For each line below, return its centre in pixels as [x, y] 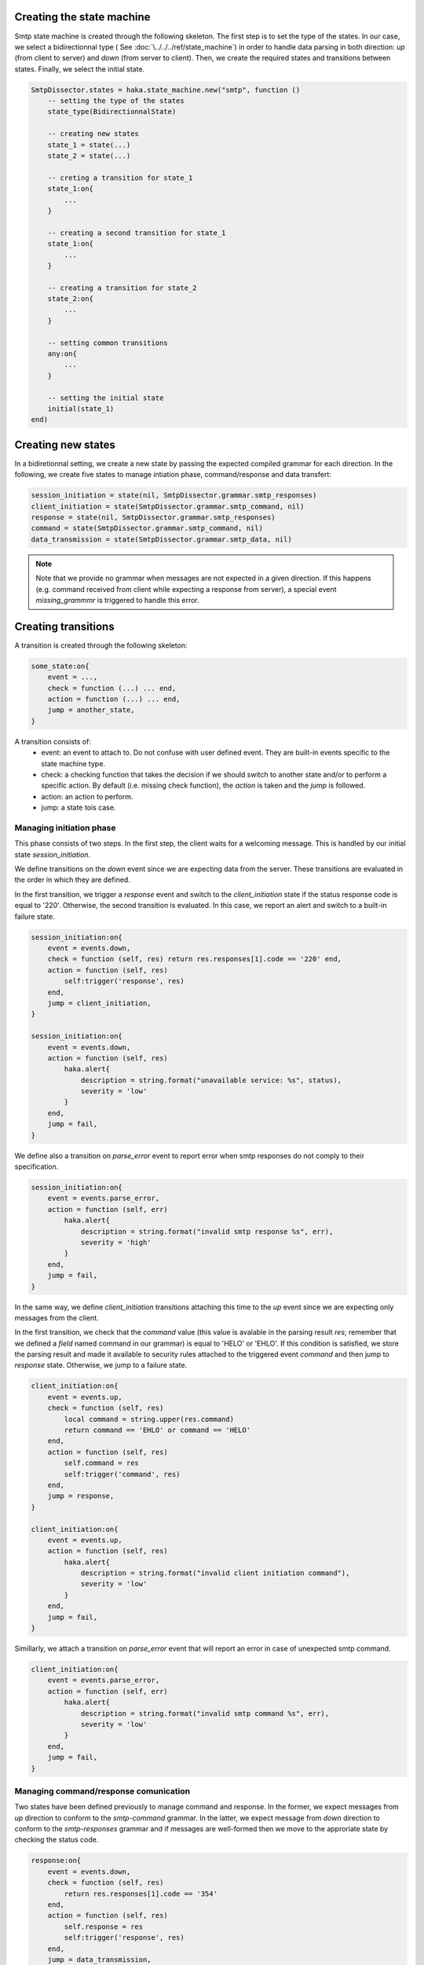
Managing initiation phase [65, 828]
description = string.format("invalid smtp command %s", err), [205, 1713]
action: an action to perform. [87, 796]
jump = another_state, [91, 710]
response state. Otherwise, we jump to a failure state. [101, 1365]
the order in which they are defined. [73, 880]
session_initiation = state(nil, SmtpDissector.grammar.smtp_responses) [174, 496]
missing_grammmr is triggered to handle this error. [117, 600]
